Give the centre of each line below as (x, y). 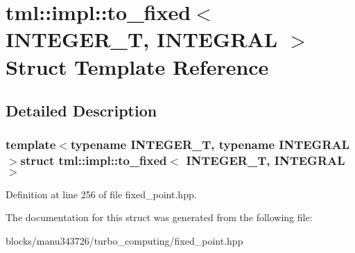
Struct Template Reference (137, 66)
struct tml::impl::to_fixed (94, 160)
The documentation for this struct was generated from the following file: (159, 217)
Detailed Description (81, 111)
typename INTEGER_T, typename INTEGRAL (210, 145)
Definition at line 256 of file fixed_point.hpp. (101, 194)
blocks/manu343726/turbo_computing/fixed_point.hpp (124, 240)
